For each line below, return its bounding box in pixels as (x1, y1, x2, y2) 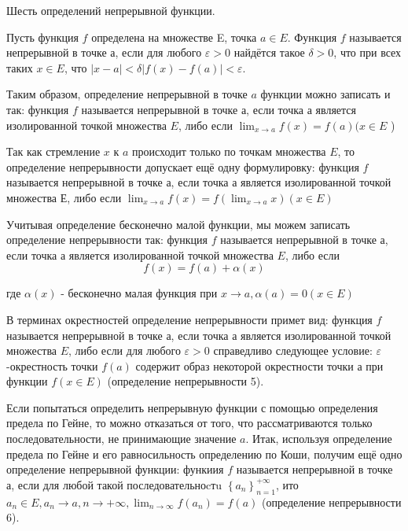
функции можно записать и (260, 86, 391, 102)
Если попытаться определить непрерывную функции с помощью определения (6, 399, 378, 415)
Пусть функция (6, 28, 79, 45)
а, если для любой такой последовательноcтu (6, 476, 222, 492)
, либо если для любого (68, 342, 181, 359)
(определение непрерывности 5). (107, 373, 264, 389)
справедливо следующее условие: (213, 342, 373, 359)
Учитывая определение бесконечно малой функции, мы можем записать (6, 216, 351, 232)
